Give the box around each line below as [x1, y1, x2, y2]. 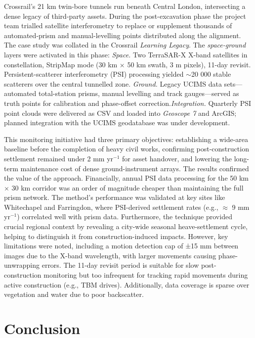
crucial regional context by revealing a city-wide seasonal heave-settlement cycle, [4, 221, 248, 232]
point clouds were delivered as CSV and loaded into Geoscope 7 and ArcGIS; [4, 107, 237, 118]
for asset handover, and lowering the [122, 153, 232, 163]
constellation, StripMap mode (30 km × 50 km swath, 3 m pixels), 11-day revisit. [4, 59, 251, 69]
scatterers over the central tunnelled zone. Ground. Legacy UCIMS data [4, 78, 222, 89]
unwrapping [4, 260, 40, 270]
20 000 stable [191, 69, 231, 79]
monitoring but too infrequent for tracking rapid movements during [43, 270, 248, 280]
